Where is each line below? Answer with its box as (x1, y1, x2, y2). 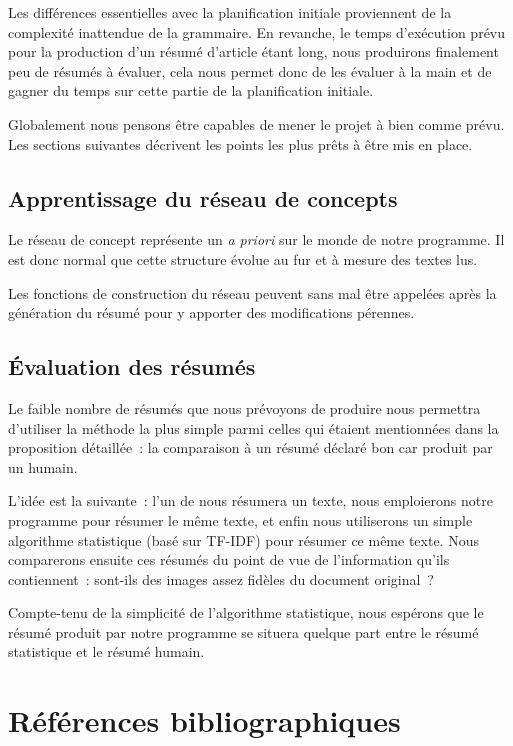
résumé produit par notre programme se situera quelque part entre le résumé (8, 621, 479, 642)
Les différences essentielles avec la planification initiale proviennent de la (8, 2, 452, 22)
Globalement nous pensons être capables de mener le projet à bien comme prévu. (8, 113, 505, 134)
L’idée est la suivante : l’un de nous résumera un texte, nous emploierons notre (8, 490, 493, 511)
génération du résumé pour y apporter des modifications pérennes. (8, 302, 415, 323)
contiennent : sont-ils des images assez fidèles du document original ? (8, 568, 434, 589)
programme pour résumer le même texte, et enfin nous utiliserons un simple (8, 509, 473, 530)
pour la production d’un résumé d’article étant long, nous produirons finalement (8, 41, 499, 62)
